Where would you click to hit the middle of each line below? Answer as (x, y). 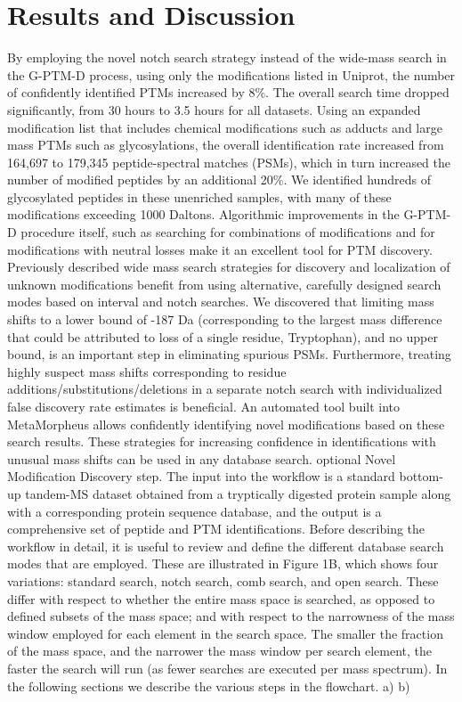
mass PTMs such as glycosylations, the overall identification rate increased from (226, 145)
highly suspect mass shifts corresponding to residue (147, 371)
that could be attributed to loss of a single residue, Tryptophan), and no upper (223, 336)
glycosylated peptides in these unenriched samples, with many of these (199, 196)
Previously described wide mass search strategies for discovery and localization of (229, 267)
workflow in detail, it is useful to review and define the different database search (226, 546)
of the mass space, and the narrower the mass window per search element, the (219, 651)
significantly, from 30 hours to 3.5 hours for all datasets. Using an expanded (214, 109)
